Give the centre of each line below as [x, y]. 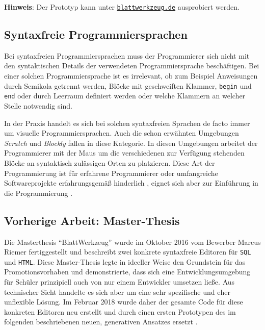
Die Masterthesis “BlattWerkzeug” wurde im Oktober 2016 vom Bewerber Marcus [132, 242]
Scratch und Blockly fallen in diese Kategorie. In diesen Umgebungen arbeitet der [131, 143]
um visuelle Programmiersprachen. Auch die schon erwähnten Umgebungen [122, 133]
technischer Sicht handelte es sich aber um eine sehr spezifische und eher [117, 291]
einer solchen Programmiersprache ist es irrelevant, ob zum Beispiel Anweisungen [131, 76]
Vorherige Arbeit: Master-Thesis [92, 220]
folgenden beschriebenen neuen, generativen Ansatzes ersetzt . [101, 322]
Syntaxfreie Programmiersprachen [96, 34]
